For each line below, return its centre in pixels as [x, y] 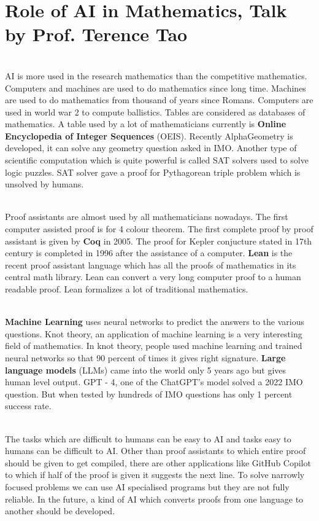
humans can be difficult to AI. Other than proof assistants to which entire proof [156, 451]
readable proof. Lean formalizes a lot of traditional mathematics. [127, 289]
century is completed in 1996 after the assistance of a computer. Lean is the [149, 253]
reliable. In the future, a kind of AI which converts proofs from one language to [154, 499]
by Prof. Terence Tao [96, 34]
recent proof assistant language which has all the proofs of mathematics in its [151, 264]
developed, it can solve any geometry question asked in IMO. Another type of [151, 148]
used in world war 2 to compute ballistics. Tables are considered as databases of [155, 112]
